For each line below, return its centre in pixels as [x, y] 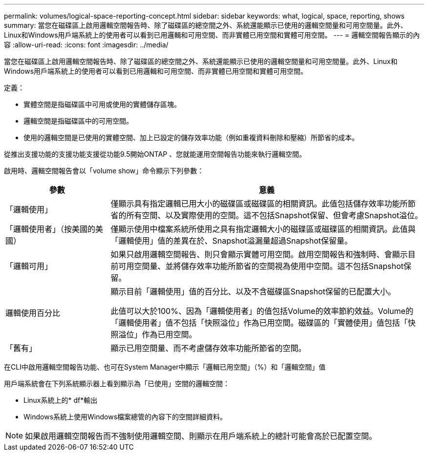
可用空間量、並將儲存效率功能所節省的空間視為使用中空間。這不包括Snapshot [261, 266]
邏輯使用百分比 [33, 313]
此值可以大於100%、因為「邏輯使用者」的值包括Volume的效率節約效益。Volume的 [262, 311]
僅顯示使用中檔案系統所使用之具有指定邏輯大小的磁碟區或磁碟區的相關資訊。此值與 [263, 229]
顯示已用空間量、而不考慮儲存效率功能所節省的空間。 [208, 348]
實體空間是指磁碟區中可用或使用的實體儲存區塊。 [102, 104]
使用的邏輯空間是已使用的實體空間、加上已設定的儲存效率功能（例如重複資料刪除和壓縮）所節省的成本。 [191, 137]
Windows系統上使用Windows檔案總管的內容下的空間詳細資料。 [125, 417]
